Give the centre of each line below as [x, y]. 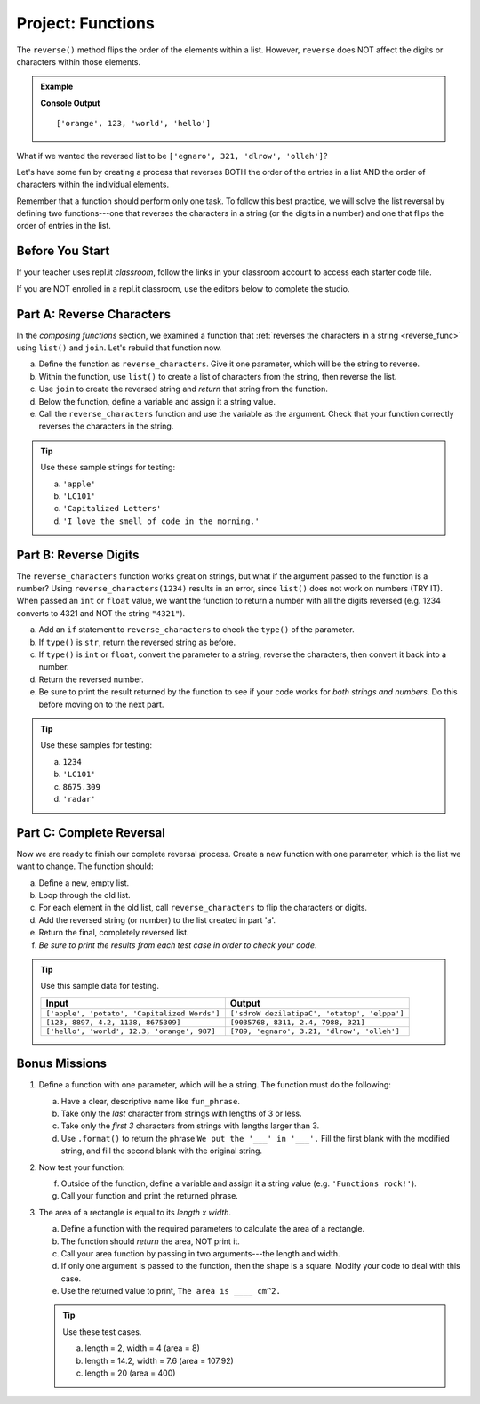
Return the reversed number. [91, 679]
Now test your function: [82, 1167]
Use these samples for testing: [96, 745]
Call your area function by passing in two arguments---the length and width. [201, 1253]
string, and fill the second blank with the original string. [161, 1151]
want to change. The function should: [85, 866]
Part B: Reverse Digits [78, 554]
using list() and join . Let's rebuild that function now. [119, 348]
